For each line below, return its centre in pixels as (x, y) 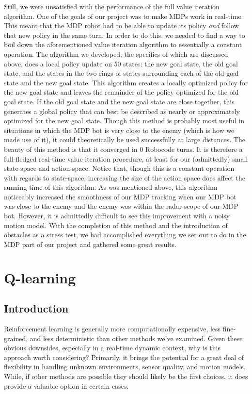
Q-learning (40, 277)
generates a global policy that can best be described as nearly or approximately (122, 111)
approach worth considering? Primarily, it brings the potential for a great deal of (124, 357)
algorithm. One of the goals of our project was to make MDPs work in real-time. (124, 16)
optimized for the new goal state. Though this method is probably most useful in (124, 121)
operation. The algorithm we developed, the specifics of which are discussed (116, 54)
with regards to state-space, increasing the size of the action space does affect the (125, 177)
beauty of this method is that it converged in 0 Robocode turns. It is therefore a (123, 149)
